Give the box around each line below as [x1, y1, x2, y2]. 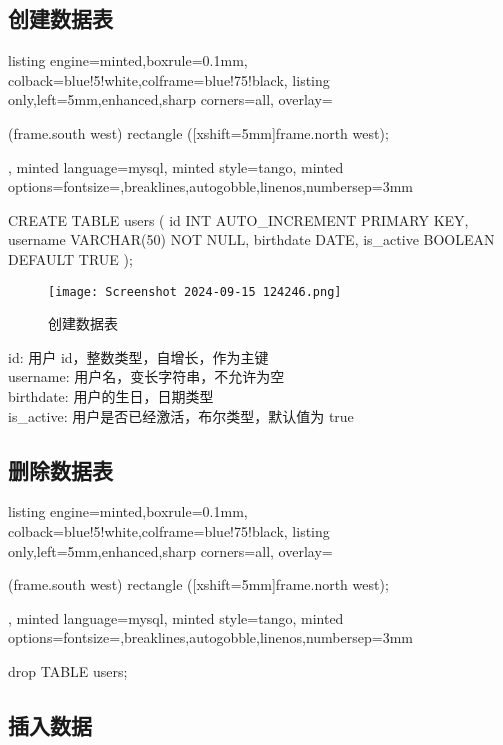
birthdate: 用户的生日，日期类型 [8, 385, 214, 406]
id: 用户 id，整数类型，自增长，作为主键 [8, 346, 269, 367]
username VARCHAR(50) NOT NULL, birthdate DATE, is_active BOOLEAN [8, 229, 495, 250]
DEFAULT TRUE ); [8, 248, 133, 269]
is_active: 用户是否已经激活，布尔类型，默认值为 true [8, 405, 354, 426]
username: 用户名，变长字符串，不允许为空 [8, 366, 285, 387]
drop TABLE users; [8, 660, 128, 681]
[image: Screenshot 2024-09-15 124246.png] [48, 284, 342, 299]
